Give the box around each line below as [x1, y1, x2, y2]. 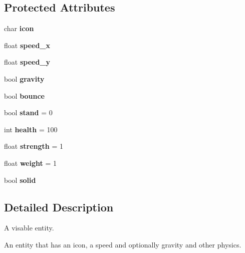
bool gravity [4, 73, 45, 84]
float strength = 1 [4, 141, 63, 151]
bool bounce [4, 90, 45, 101]
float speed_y [4, 57, 51, 67]
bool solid [4, 174, 36, 185]
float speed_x [4, 40, 51, 50]
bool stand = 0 [4, 107, 53, 118]
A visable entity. [4, 222, 54, 233]
